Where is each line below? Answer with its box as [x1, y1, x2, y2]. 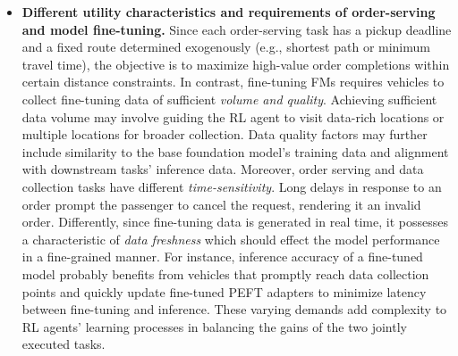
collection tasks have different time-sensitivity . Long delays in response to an [21, 177, 442, 195]
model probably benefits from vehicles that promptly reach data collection [21, 264, 429, 283]
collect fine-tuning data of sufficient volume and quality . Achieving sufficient [21, 89, 437, 108]
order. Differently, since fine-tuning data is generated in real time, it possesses [21, 212, 448, 231]
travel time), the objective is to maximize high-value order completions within [21, 54, 450, 73]
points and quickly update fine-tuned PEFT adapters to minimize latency [21, 282, 427, 301]
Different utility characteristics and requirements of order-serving [21, 3, 436, 21]
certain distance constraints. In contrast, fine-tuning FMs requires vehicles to [21, 72, 445, 91]
